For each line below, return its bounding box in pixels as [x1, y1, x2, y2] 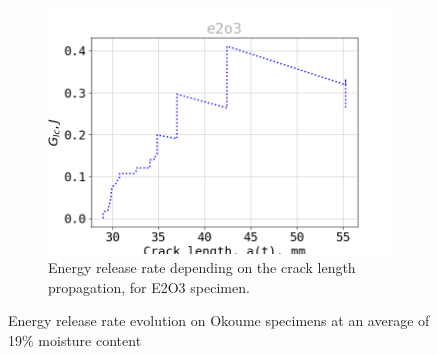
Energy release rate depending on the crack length [48, 257, 356, 278]
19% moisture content [8, 330, 142, 351]
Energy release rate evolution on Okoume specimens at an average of [8, 310, 430, 331]
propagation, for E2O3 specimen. [48, 276, 250, 297]
